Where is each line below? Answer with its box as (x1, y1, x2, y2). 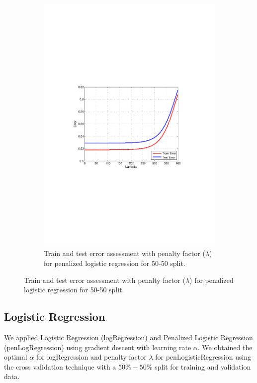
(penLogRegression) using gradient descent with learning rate (4, 342, 191, 352)
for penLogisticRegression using (155, 352, 252, 362)
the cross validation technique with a (4, 361, 116, 372)
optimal (4, 352, 27, 362)
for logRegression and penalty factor (36, 352, 147, 362)
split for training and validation (155, 361, 251, 372)
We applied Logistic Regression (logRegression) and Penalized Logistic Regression (4, 332, 253, 342)
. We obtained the (197, 342, 253, 352)
